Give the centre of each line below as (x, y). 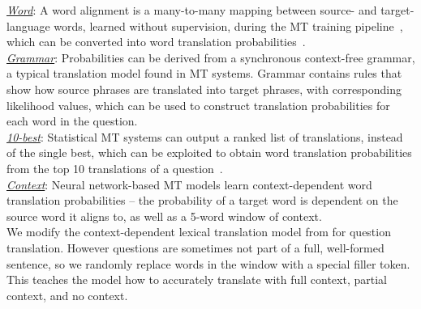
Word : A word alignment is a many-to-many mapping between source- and (192, 10)
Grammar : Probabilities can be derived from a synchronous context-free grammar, (211, 57)
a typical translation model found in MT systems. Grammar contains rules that (204, 73)
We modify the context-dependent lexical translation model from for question (199, 232)
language (28, 25)
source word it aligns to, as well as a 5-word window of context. (164, 216)
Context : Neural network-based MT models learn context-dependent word (189, 184)
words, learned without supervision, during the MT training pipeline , (228, 25)
